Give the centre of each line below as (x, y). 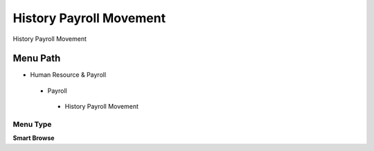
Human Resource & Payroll (68, 75)
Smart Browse (34, 138)
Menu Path (37, 59)
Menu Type (32, 124)
